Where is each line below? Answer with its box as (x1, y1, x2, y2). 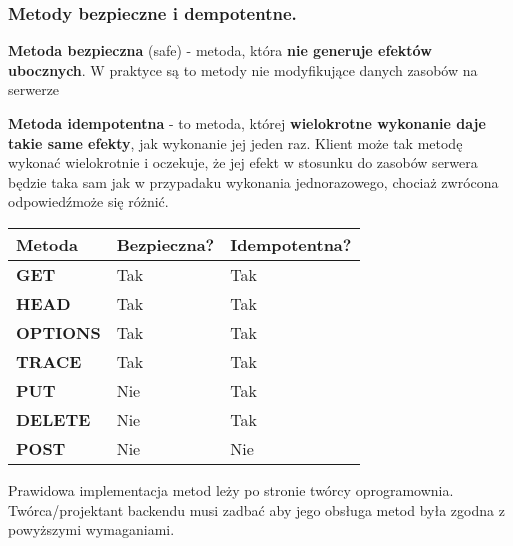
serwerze (8, 79, 60, 100)
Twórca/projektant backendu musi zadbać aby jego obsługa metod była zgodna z (8, 499, 505, 520)
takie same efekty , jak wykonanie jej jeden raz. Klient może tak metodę (8, 132, 463, 153)
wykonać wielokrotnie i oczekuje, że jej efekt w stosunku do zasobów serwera (8, 152, 478, 173)
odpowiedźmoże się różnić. (8, 191, 169, 212)
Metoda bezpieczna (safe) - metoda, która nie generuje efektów (8, 40, 432, 61)
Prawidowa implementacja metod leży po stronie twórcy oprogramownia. (8, 479, 454, 500)
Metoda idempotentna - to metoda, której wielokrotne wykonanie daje (8, 113, 486, 133)
